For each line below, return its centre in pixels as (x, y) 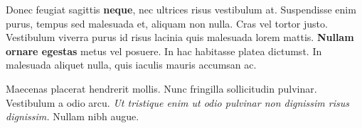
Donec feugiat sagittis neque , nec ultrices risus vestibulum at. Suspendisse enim (181, 9)
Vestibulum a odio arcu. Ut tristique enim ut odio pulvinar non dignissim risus (178, 102)
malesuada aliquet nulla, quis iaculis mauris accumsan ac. (131, 65)
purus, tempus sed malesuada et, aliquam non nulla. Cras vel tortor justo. (167, 23)
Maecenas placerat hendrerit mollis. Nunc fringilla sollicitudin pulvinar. (161, 88)
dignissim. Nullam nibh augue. (73, 116)
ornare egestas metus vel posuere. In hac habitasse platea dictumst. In (164, 51)
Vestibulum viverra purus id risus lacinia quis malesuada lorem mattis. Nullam (180, 37)
